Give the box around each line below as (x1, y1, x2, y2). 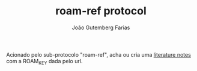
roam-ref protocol (55, 4, 147, 18)
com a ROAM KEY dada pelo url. (6, 57, 83, 66)
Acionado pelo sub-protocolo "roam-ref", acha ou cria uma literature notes (6, 51, 191, 58)
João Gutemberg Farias (71, 24, 130, 31)
